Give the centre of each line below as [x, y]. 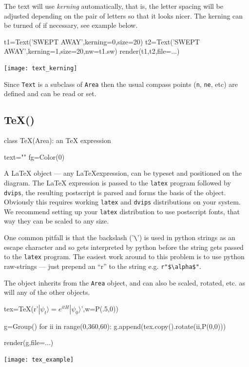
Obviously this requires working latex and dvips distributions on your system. [122, 202]
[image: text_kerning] [41, 68]
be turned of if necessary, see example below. [71, 25]
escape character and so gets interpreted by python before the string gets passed [124, 247]
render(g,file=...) [29, 342]
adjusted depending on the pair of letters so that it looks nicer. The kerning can [124, 15]
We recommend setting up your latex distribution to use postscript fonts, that [122, 211]
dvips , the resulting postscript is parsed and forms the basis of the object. [115, 192]
